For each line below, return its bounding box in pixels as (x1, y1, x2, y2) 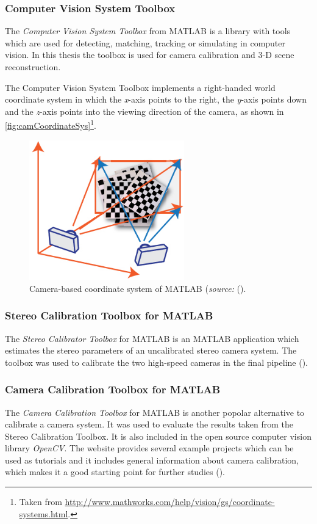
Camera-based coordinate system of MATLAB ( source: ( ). (29, 282, 246, 294)
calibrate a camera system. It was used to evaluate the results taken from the (5, 418, 294, 431)
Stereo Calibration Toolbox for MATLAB (5, 308, 213, 323)
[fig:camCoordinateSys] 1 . (5, 117, 96, 132)
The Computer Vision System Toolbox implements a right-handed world (5, 81, 276, 93)
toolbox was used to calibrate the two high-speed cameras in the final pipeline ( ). (5, 355, 308, 368)
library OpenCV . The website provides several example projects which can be (5, 442, 294, 454)
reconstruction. (5, 60, 61, 73)
